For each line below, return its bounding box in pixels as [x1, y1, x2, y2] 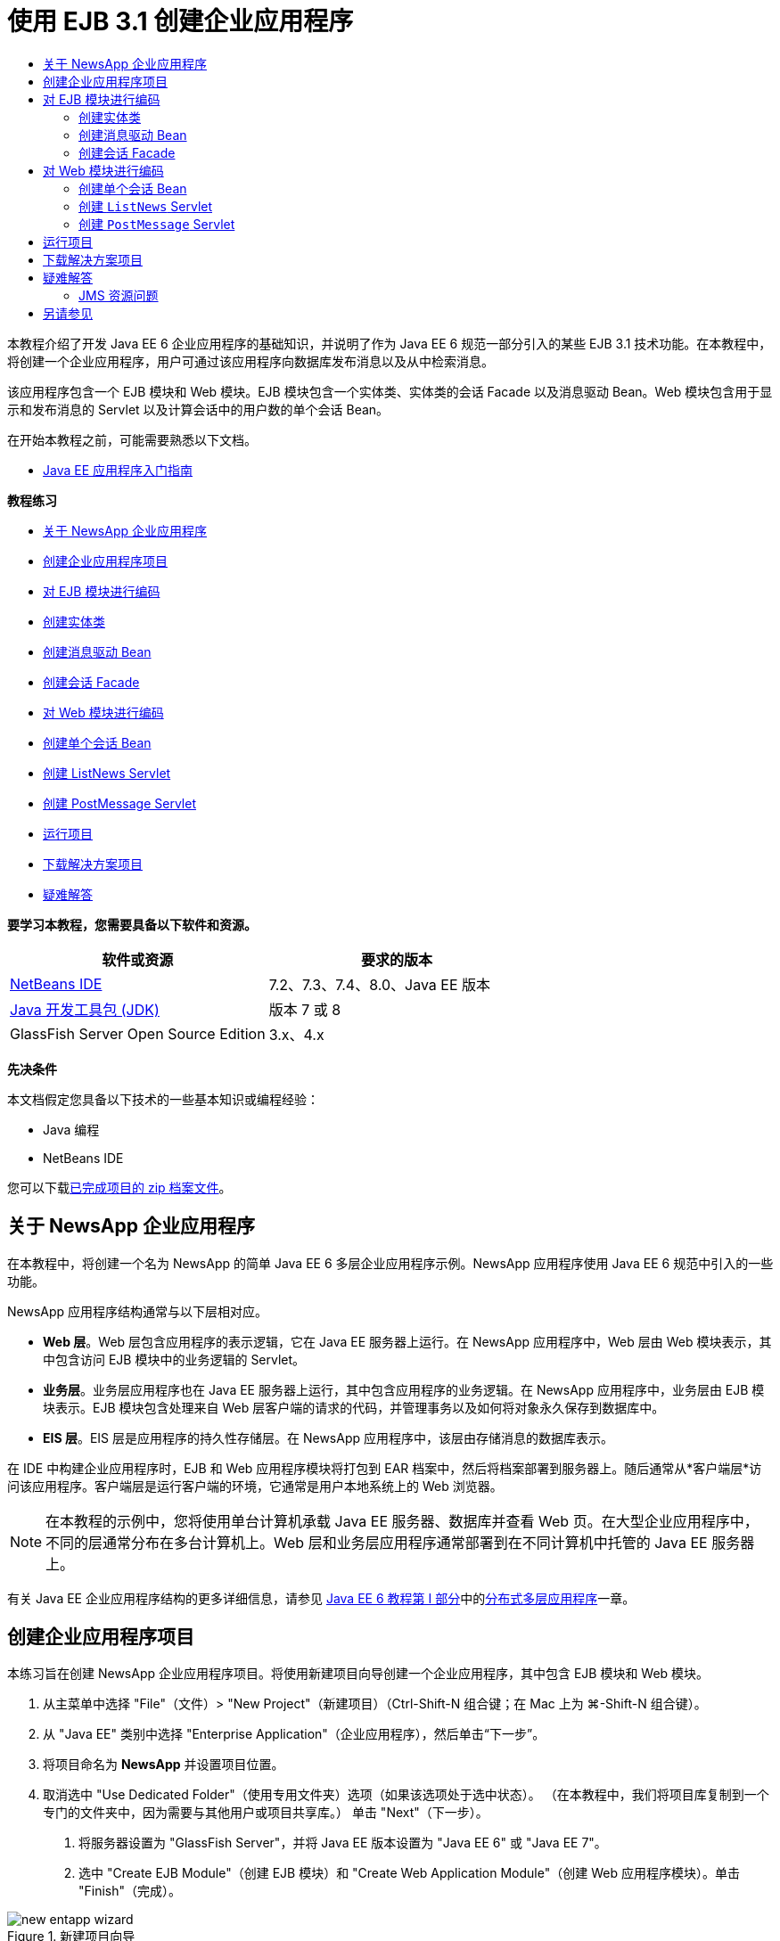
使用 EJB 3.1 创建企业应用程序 [7, 6, 354, 37]
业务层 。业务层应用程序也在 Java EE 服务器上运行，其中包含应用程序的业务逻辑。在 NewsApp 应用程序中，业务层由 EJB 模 [43, 1381, 765, 1397]
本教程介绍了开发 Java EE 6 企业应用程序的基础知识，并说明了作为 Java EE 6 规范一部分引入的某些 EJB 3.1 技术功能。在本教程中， [7, 335, 772, 351]
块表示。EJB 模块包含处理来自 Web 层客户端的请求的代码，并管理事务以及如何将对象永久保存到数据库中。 [43, 1399, 665, 1415]
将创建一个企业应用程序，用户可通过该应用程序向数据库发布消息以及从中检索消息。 [7, 353, 494, 369]
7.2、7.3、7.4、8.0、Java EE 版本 [268, 975, 491, 994]
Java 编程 [43, 1121, 100, 1137]
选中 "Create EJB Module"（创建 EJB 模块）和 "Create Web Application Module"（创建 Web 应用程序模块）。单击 [78, 1865, 740, 1881]
